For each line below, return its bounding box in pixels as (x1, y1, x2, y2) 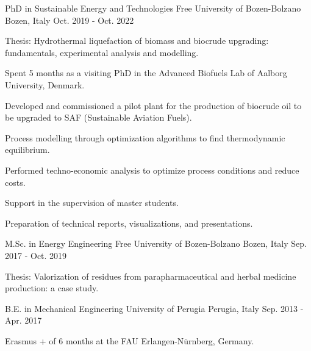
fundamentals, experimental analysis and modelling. (5, 46, 199, 58)
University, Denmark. (5, 78, 85, 91)
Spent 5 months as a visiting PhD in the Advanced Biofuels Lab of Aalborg (5, 66, 287, 79)
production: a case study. (5, 282, 99, 294)
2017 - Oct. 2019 (5, 249, 67, 261)
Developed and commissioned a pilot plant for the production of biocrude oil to (5, 99, 302, 112)
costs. (5, 175, 26, 188)
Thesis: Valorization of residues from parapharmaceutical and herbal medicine (5, 269, 296, 282)
